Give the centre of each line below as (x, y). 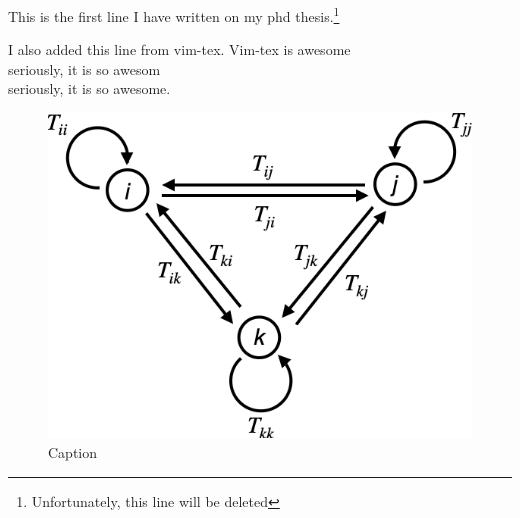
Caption (73, 452)
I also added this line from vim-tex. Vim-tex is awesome (179, 49)
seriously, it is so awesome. (89, 88)
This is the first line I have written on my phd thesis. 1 (174, 14)
